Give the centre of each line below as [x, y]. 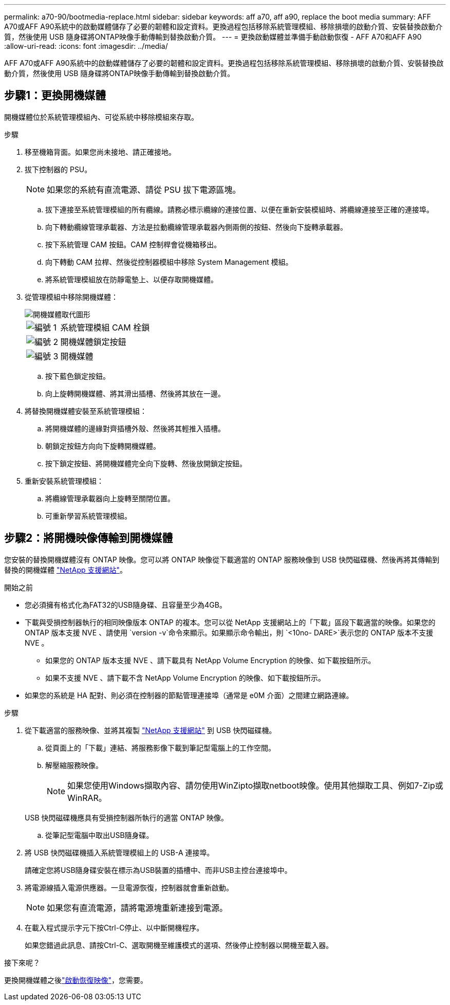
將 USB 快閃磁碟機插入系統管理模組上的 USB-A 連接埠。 [119, 852]
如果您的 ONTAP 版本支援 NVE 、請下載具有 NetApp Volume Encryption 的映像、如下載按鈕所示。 [210, 660]
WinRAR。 [87, 798]
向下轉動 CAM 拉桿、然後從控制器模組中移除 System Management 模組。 [169, 262]
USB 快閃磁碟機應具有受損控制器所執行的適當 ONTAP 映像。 [127, 817]
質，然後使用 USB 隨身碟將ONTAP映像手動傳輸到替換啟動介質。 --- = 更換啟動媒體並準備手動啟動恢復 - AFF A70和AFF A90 [213, 37]
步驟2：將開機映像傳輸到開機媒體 [89, 538]
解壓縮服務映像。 [74, 765]
